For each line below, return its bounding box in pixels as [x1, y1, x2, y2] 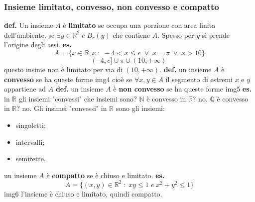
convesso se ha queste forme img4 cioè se [4, 74, 132, 84]
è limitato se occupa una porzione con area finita [63, 20, 216, 30]
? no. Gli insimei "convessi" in [16, 103, 107, 113]
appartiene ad [4, 84, 46, 94]
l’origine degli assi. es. [4, 39, 72, 50]
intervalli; [15, 136, 45, 147]
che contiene [113, 29, 150, 40]
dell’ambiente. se [4, 29, 55, 40]
